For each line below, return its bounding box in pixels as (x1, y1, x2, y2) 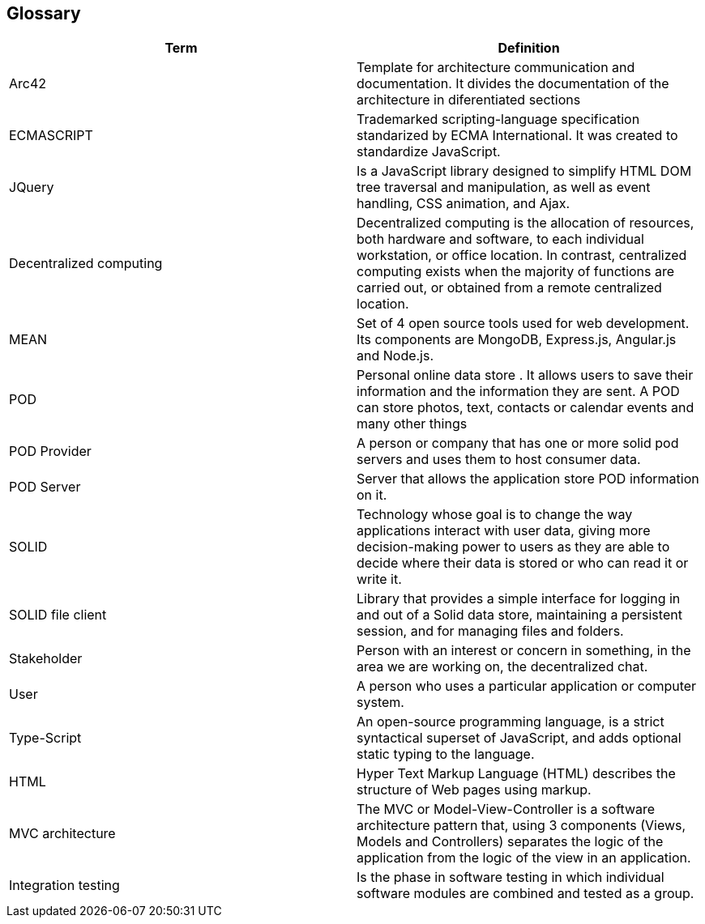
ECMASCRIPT (9, 127, 93, 144)
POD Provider (9, 443, 92, 460)
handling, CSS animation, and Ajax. (357, 195, 570, 212)
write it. (357, 571, 402, 588)
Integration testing (9, 877, 120, 894)
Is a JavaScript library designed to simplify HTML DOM (357, 163, 692, 180)
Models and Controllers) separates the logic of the (357, 833, 664, 850)
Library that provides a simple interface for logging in (357, 590, 681, 607)
